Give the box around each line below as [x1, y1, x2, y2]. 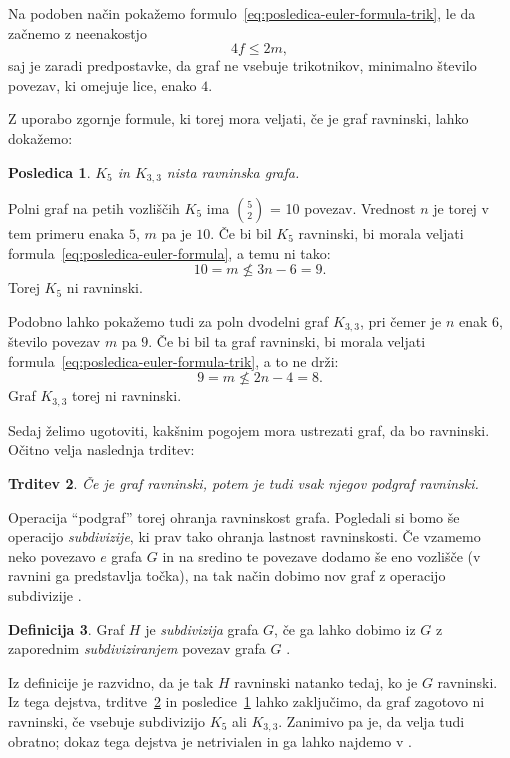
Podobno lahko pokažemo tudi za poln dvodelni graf [8, 310, 329, 331]
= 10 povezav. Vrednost [270, 198, 416, 219]
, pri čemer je [359, 310, 442, 331]
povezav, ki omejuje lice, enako [8, 74, 197, 95]
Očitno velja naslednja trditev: [8, 439, 195, 460]
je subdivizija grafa [145, 618, 259, 639]
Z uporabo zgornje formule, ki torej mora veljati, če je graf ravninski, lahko [8, 108, 469, 129]
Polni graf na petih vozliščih [8, 198, 180, 219]
